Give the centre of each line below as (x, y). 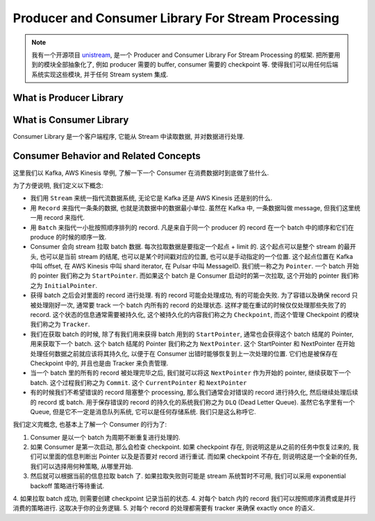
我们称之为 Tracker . (60, 324)
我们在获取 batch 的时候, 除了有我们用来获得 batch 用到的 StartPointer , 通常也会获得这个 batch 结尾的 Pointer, (192, 334)
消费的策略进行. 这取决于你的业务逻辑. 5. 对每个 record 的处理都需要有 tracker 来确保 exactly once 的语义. (164, 508)
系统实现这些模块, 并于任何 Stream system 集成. (100, 74)
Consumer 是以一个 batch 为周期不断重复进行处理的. (105, 437)
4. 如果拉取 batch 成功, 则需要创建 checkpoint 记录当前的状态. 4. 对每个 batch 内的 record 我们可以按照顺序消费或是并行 (184, 499)
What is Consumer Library (71, 120)
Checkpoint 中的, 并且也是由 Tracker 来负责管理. (99, 363)
